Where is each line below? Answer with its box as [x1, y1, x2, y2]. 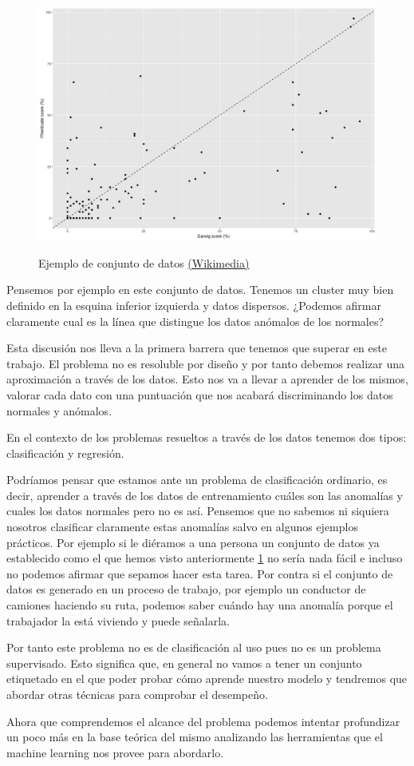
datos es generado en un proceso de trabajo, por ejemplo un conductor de [6, 581, 366, 597]
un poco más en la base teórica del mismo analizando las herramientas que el [6, 728, 383, 745]
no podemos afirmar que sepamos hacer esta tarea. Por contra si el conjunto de [6, 565, 393, 581]
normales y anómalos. [6, 402, 112, 419]
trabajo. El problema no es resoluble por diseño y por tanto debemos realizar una [6, 355, 404, 371]
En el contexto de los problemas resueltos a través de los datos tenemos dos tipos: [6, 429, 407, 446]
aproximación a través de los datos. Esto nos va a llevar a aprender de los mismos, [6, 371, 408, 387]
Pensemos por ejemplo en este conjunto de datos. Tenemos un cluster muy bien [6, 281, 394, 298]
